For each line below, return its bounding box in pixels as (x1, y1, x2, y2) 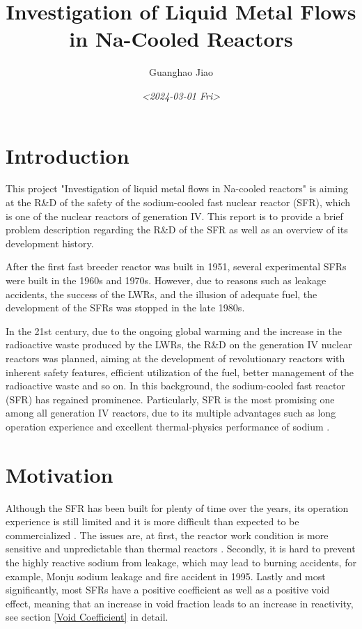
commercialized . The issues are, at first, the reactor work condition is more (6, 527, 329, 542)
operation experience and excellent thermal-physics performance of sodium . (6, 419, 330, 433)
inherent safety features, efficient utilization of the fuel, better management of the (6, 364, 354, 379)
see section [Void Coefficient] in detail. (6, 609, 168, 624)
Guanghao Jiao (148, 65, 214, 79)
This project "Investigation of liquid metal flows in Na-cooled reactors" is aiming (6, 181, 349, 196)
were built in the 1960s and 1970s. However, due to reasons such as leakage (6, 273, 326, 287)
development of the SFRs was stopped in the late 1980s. (6, 300, 245, 315)
